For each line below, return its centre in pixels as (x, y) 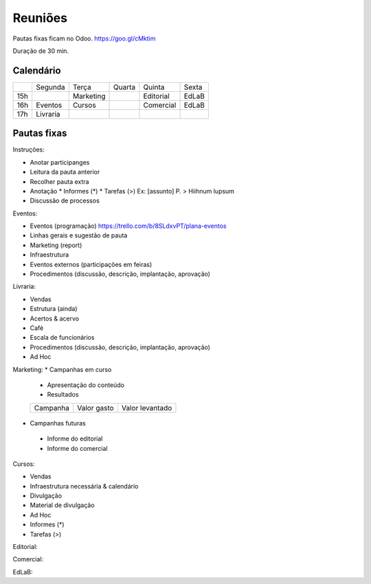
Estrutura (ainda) (54, 309)
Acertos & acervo (54, 318)
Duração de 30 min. (41, 51)
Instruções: (29, 150)
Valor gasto (95, 408)
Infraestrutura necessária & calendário (84, 486)
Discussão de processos (65, 201)
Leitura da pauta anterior (65, 172)
